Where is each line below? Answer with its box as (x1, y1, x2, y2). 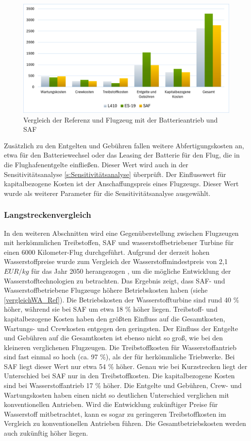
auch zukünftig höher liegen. (4, 428, 88, 438)
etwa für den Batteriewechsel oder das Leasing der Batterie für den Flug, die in (4, 150, 240, 160)
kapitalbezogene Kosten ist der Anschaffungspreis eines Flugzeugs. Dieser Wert (4, 178, 239, 189)
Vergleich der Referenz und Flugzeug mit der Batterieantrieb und (23, 114, 218, 124)
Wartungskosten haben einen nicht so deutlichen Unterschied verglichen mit (4, 389, 229, 400)
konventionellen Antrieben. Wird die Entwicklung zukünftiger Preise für (4, 399, 218, 409)
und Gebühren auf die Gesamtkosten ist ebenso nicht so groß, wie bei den (4, 333, 223, 343)
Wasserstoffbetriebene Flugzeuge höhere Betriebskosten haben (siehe (4, 285, 208, 295)
